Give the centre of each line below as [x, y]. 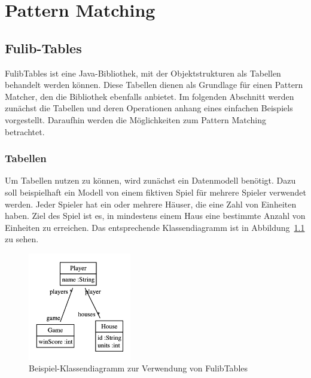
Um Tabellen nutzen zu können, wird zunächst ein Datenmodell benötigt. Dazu [150, 180]
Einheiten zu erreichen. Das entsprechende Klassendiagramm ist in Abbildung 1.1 [155, 227]
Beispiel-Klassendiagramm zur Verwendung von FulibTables [138, 368]
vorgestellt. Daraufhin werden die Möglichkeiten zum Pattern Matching [135, 119]
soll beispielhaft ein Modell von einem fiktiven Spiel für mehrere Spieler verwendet [155, 192]
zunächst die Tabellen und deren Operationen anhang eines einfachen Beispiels [149, 108]
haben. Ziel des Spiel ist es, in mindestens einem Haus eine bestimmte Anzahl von [155, 216]
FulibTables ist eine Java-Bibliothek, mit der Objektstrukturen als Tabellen [143, 73]
